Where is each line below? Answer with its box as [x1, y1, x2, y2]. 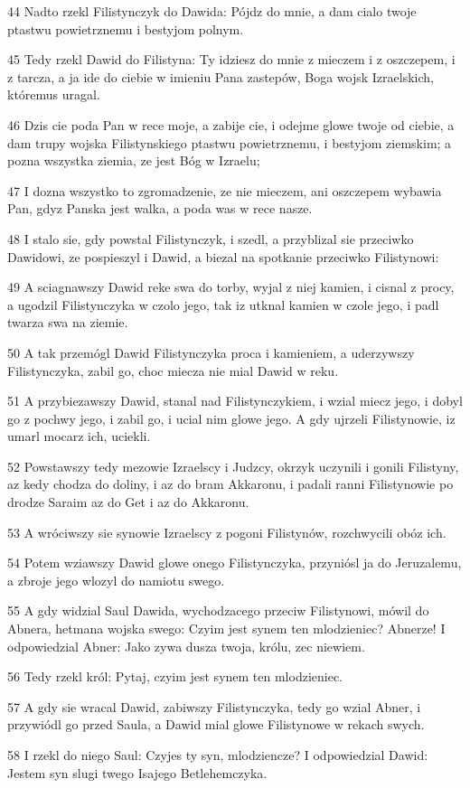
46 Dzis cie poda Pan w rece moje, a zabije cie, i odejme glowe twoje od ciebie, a [7, 115, 455, 134]
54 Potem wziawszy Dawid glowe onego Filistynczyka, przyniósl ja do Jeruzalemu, [7, 553, 462, 572]
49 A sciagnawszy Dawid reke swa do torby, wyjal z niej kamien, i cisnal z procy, [7, 277, 455, 296]
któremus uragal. [7, 85, 100, 104]
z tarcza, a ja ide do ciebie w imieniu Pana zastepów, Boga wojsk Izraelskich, [7, 67, 434, 86]
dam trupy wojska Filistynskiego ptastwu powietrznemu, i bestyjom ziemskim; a [7, 133, 452, 152]
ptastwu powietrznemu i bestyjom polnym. [7, 19, 244, 38]
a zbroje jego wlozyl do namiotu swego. [7, 570, 225, 589]
